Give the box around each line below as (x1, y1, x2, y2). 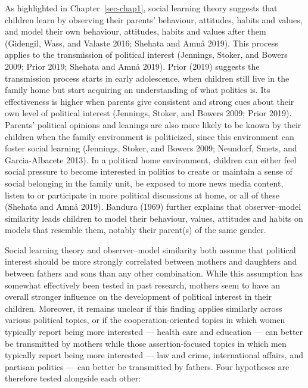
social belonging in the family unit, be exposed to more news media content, (5, 176, 284, 189)
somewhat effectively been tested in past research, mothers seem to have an (5, 278, 281, 291)
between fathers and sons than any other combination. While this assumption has (5, 267, 303, 280)
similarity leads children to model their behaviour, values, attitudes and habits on (5, 212, 303, 224)
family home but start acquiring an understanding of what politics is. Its (5, 83, 270, 96)
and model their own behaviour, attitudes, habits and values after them (5, 25, 266, 38)
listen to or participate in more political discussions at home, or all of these (5, 188, 280, 201)
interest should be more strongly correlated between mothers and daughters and (5, 255, 297, 268)
